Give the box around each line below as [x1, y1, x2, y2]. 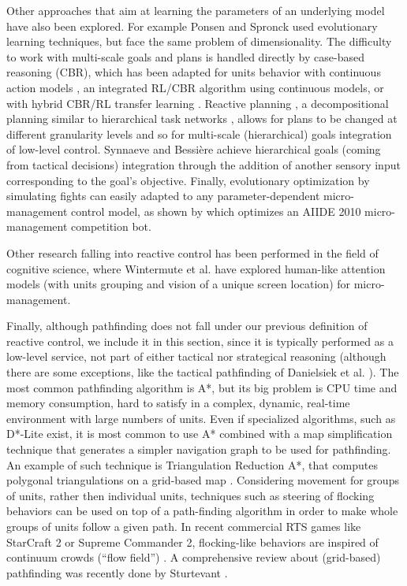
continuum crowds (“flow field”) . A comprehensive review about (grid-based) [6, 549, 381, 566]
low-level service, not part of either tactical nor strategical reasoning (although [6, 348, 386, 365]
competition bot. [71, 218, 151, 235]
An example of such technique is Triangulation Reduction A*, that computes [6, 456, 379, 473]
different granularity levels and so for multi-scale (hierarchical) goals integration [6, 125, 392, 142]
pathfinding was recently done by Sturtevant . [6, 564, 228, 580]
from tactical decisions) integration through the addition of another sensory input [6, 156, 401, 172]
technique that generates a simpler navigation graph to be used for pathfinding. [6, 441, 391, 458]
